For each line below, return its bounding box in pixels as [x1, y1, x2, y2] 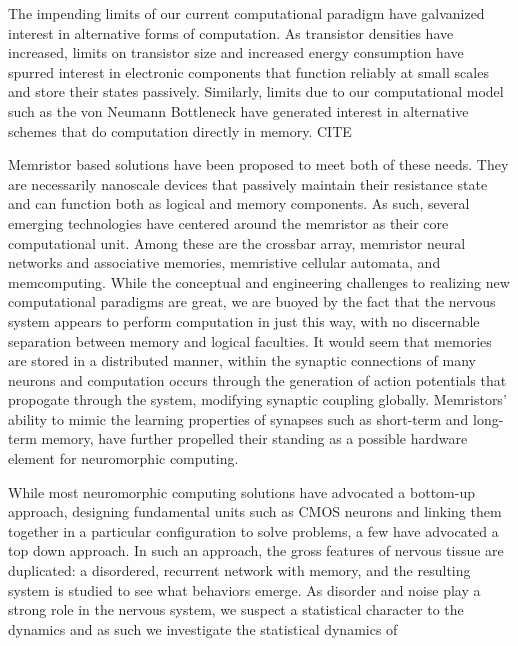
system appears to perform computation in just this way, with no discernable [8, 310, 480, 331]
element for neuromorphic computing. [8, 448, 239, 469]
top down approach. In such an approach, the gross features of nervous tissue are [8, 540, 504, 561]
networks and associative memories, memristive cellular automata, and [8, 252, 441, 273]
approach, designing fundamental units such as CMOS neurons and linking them [8, 501, 502, 522]
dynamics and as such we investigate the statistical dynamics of [8, 618, 398, 639]
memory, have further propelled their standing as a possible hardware [41, 428, 468, 449]
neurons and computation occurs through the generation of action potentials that [8, 369, 507, 390]
